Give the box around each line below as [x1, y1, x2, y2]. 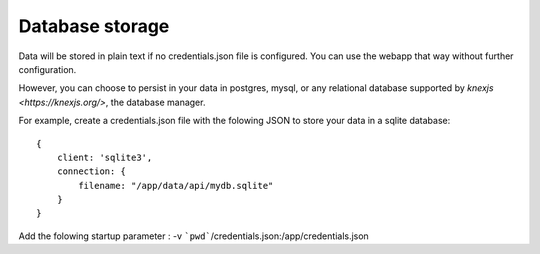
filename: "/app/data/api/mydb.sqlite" [78, 180, 274, 191]
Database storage [18, 15, 170, 37]
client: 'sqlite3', [56, 151, 153, 163]
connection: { [56, 166, 127, 177]
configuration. [18, 63, 77, 75]
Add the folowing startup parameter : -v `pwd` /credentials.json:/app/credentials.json [18, 230, 369, 242]
